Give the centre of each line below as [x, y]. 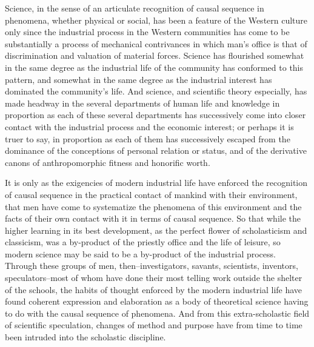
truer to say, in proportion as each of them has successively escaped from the [148, 138]
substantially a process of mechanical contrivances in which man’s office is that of [156, 43]
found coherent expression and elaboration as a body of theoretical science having [157, 301]
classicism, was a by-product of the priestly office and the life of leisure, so [143, 242]
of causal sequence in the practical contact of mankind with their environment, [151, 194]
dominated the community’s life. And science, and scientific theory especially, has [156, 91]
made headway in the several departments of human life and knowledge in [142, 103]
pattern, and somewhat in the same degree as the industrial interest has [139, 79]
